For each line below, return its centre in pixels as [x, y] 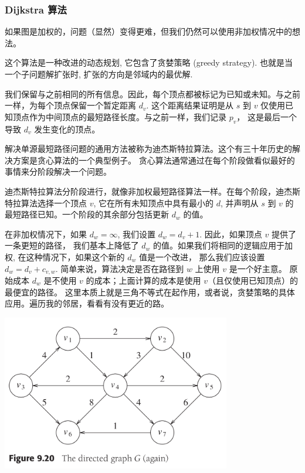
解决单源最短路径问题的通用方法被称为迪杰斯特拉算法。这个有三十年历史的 [148, 149]
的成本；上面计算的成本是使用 [143, 280]
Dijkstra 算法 [36, 9]
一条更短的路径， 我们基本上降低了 [72, 245]
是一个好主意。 [258, 268]
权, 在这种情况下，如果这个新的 [65, 256]
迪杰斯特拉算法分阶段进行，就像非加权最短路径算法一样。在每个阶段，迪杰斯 [152, 191]
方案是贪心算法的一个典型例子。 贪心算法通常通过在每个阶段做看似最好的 [154, 160]
